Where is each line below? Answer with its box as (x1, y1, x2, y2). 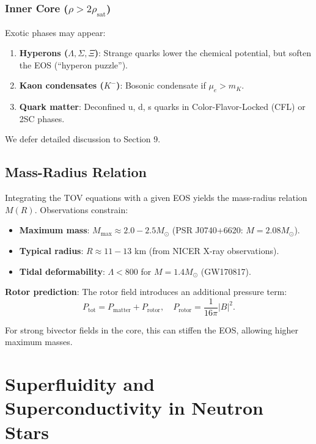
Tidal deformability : (19, 264, 105, 277)
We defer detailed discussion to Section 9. (5, 133, 161, 145)
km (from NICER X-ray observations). (134, 244, 279, 257)
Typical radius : (19, 244, 84, 257)
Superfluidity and (5, 371, 155, 396)
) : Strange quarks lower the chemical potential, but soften (94, 46, 311, 59)
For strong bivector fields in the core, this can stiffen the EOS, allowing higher (5, 323, 299, 336)
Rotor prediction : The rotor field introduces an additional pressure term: (5, 285, 287, 298)
